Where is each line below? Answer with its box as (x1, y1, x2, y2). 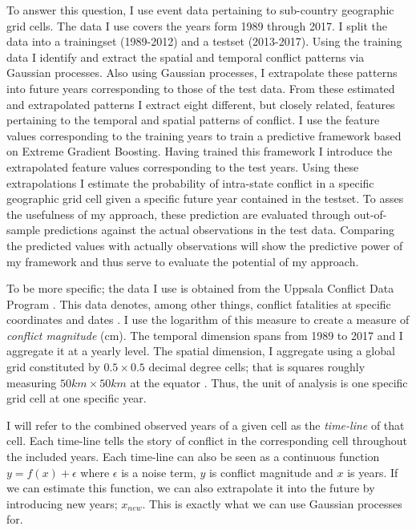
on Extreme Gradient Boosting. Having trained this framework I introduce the (6, 143, 393, 160)
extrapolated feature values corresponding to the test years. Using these (6, 158, 359, 175)
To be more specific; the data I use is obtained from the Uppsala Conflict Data (6, 280, 394, 297)
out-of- (353, 205, 387, 222)
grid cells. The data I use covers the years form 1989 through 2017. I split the (6, 17, 387, 34)
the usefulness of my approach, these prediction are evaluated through (6, 205, 351, 222)
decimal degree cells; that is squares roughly (148, 358, 366, 375)
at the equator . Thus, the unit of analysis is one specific (130, 374, 408, 390)
